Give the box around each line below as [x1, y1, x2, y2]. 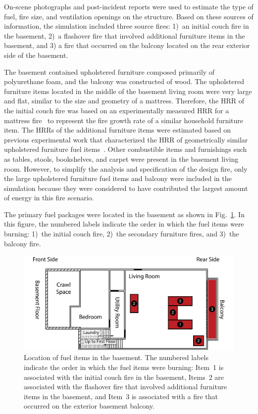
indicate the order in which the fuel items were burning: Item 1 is [24, 362, 224, 372]
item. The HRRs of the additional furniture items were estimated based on [4, 125, 231, 135]
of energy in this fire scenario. [4, 192, 94, 203]
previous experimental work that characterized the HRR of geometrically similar [4, 134, 248, 144]
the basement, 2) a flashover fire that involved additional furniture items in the [4, 30, 245, 41]
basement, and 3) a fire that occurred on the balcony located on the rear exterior [4, 40, 250, 50]
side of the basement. [4, 49, 68, 60]
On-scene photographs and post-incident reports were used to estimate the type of [4, 1, 254, 11]
